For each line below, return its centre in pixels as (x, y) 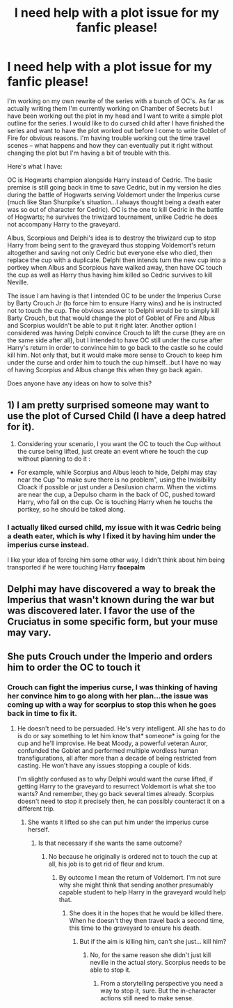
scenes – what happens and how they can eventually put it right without (110, 145)
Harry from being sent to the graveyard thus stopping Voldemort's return (111, 245)
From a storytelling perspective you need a (162, 984)
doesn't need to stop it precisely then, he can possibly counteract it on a (121, 801)
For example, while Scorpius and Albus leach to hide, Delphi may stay (117, 472)
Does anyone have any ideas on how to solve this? (80, 383)
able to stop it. (110, 970)
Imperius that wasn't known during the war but (111, 600)
